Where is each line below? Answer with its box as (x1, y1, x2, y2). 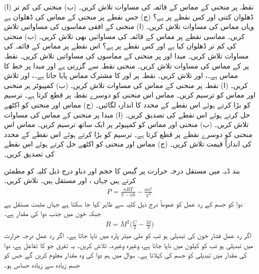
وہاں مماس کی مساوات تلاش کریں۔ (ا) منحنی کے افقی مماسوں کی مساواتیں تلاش (4, 21, 254, 31)
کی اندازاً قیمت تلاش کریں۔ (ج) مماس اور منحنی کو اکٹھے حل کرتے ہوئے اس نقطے (4, 138, 252, 149)
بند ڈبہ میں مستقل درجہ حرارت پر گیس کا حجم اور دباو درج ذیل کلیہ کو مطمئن (4, 165, 241, 175)
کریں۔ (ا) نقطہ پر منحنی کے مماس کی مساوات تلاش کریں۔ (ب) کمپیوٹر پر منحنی (4, 79, 248, 90)
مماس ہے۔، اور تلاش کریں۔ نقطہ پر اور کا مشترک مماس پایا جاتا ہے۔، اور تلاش (4, 70, 238, 80)
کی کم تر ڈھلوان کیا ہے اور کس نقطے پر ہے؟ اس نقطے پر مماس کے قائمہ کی (4, 40, 237, 51)
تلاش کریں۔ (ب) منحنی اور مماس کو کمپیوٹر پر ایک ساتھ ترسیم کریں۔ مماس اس (4, 119, 249, 129)
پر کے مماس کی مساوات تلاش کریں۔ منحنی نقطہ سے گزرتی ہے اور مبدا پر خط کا (4, 60, 250, 70)
